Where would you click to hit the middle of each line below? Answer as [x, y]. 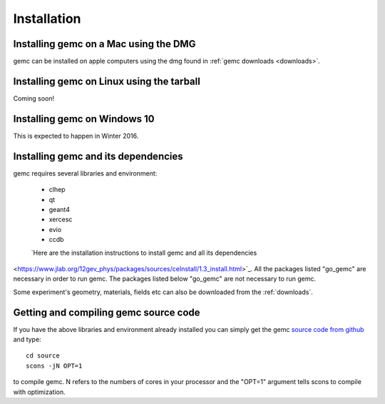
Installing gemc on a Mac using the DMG [104, 44]
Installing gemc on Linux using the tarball [107, 81]
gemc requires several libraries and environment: [85, 173]
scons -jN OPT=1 [54, 365]
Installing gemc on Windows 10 [84, 119]
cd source [43, 356]
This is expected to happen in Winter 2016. [76, 136]
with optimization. [39, 392]
